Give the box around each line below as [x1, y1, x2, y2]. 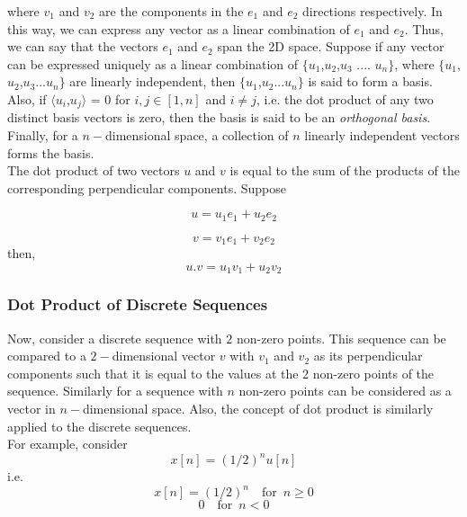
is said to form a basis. [308, 72, 433, 91]
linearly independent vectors [304, 126, 460, 145]
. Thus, [404, 19, 444, 38]
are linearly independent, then [69, 72, 236, 91]
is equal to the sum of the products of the [229, 161, 460, 180]
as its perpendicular [313, 346, 423, 365]
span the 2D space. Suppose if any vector [217, 37, 445, 56]
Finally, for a [7, 126, 78, 145]
